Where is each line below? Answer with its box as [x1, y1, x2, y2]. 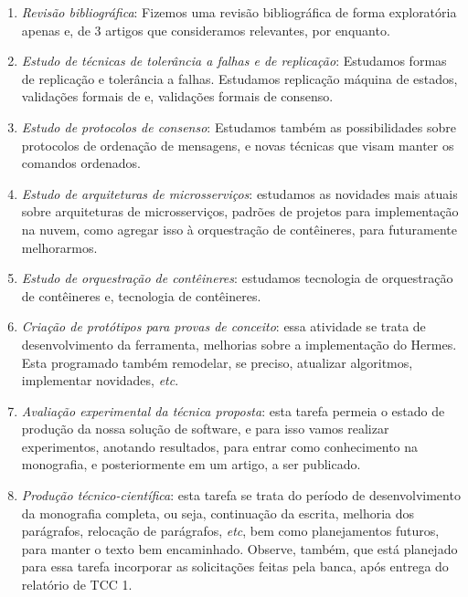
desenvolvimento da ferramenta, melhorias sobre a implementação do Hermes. [21, 334, 457, 353]
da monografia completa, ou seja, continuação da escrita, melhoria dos [21, 503, 415, 522]
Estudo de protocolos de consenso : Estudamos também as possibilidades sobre [21, 117, 456, 136]
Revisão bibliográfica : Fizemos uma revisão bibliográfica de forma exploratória [21, 3, 457, 21]
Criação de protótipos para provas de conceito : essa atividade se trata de [21, 317, 426, 336]
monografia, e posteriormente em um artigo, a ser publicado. [21, 455, 361, 474]
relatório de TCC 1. [21, 575, 133, 594]
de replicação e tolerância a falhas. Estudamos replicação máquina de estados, [21, 68, 458, 88]
